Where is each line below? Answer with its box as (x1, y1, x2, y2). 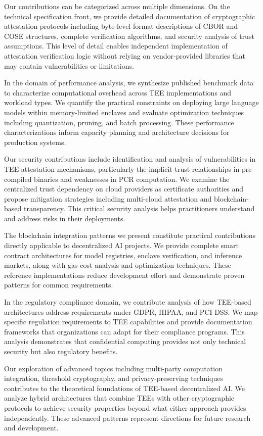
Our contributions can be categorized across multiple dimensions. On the (4, 1, 230, 11)
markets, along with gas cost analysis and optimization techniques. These (4, 260, 231, 270)
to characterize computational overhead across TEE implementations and (4, 87, 232, 98)
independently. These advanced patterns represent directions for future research (4, 412, 251, 423)
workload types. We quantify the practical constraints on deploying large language (4, 97, 259, 108)
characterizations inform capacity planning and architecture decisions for (4, 127, 230, 137)
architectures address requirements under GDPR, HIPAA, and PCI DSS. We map (4, 306, 258, 317)
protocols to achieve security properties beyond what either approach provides (4, 402, 246, 413)
